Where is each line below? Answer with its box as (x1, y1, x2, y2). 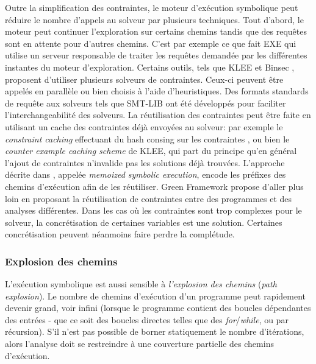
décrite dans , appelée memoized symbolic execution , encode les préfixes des (5, 168, 286, 181)
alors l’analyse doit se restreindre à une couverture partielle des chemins (5, 337, 274, 350)
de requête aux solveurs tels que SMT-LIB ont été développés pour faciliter (5, 96, 286, 109)
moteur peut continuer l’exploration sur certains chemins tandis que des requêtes (5, 25, 307, 38)
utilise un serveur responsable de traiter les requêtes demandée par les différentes (5, 49, 307, 61)
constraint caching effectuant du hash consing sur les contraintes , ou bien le (5, 132, 290, 145)
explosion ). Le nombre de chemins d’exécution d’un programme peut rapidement (5, 289, 306, 302)
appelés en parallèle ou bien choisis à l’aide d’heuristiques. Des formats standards (5, 85, 309, 97)
